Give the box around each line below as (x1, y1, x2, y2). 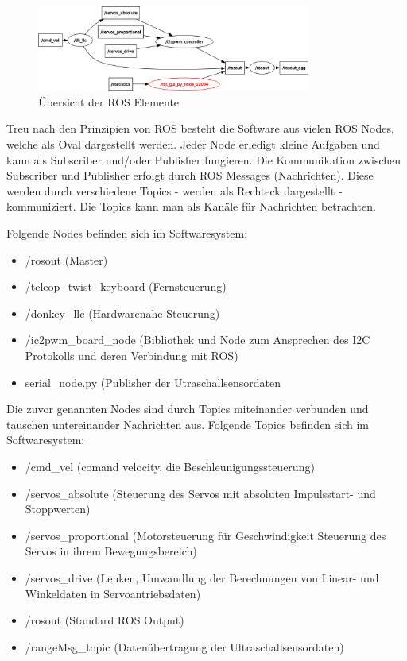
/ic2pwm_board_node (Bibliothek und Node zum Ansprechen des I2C (25, 331, 370, 348)
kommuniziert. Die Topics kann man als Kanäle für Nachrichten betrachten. (6, 198, 376, 215)
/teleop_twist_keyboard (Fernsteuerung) (25, 278, 227, 295)
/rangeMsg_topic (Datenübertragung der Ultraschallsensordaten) (25, 638, 344, 655)
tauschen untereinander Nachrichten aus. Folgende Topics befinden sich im (6, 416, 370, 432)
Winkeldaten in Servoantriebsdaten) (25, 585, 201, 601)
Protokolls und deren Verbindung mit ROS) (25, 347, 238, 364)
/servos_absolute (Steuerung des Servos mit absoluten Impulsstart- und (25, 485, 376, 501)
